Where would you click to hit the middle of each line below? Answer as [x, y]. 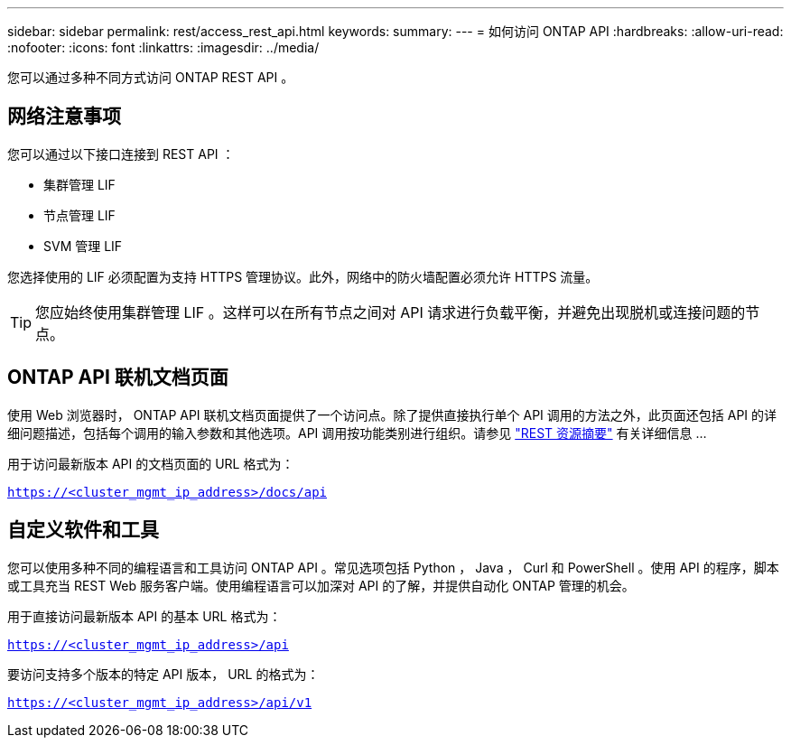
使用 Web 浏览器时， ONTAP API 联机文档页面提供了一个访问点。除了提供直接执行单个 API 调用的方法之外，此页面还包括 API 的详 [392, 414]
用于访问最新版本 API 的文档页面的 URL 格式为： [151, 463]
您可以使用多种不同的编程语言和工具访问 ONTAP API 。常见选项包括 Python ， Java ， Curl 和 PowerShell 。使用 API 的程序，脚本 [393, 567]
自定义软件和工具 [83, 530]
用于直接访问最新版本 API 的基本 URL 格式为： [144, 616]
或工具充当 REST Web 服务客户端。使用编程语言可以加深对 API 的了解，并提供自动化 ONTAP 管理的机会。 [321, 585]
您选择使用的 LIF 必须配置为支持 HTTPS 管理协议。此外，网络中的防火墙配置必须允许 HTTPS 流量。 [303, 276]
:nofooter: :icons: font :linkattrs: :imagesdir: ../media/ [163, 47]
